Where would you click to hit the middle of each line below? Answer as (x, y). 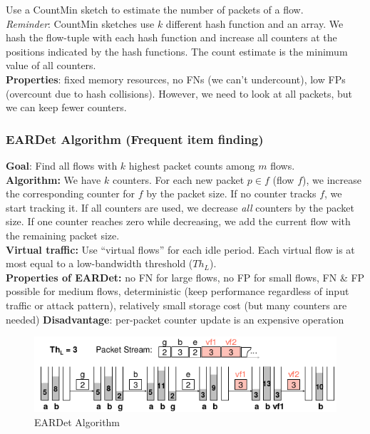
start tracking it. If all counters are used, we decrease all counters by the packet (180, 207)
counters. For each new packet (178, 179)
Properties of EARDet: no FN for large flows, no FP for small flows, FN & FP (185, 277)
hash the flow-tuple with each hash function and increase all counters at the (171, 37)
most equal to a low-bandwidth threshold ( (99, 263)
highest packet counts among (192, 165)
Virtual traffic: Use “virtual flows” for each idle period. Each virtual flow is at (180, 249)
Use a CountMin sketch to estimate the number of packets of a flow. (155, 9)
